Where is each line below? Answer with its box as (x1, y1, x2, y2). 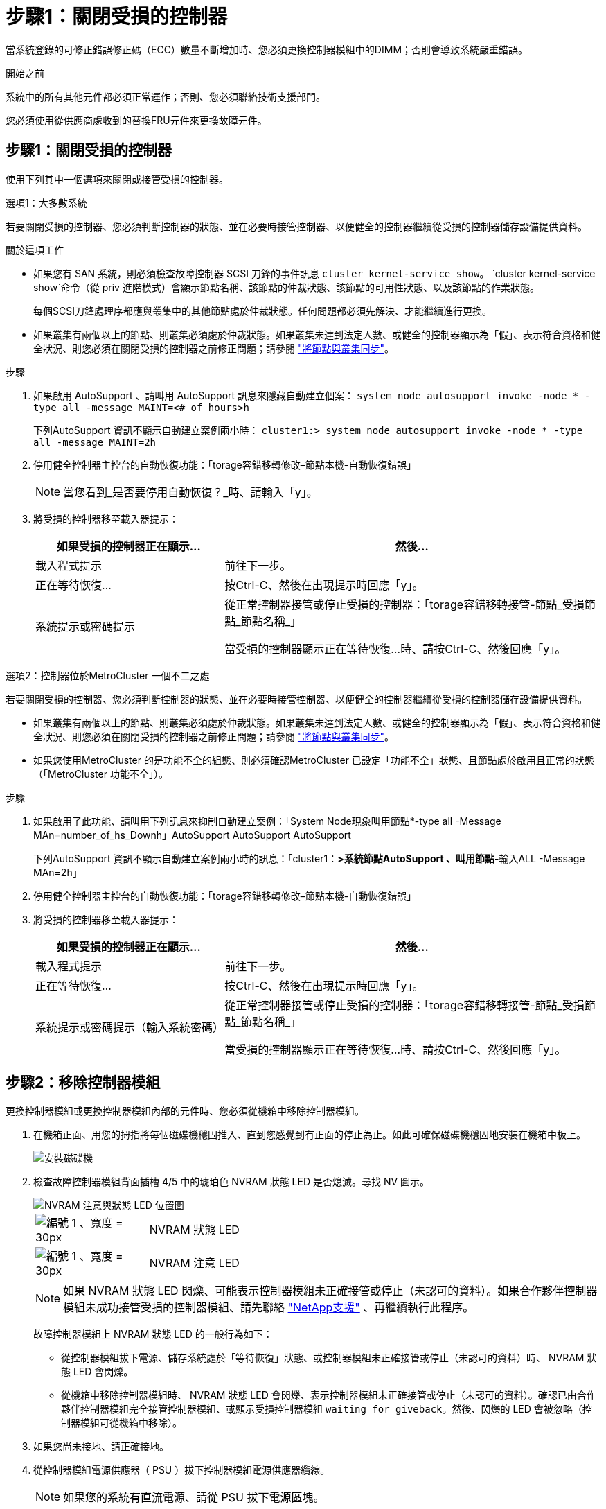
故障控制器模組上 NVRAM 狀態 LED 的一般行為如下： (33, 1328, 273, 1341)
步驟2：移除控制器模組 (6, 1074, 161, 1092)
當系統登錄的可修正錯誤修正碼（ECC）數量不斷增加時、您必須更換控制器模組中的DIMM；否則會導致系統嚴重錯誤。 (6, 43, 528, 55)
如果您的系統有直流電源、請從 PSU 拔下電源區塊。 (63, 1490, 325, 1505)
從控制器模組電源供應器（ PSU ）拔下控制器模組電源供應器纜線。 (33, 1464, 330, 1476)
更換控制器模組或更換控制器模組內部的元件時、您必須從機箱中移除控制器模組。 (6, 1105, 364, 1117)
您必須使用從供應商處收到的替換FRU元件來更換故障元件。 (6, 114, 267, 126)
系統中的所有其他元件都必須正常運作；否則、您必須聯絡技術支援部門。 (6, 90, 326, 103)
